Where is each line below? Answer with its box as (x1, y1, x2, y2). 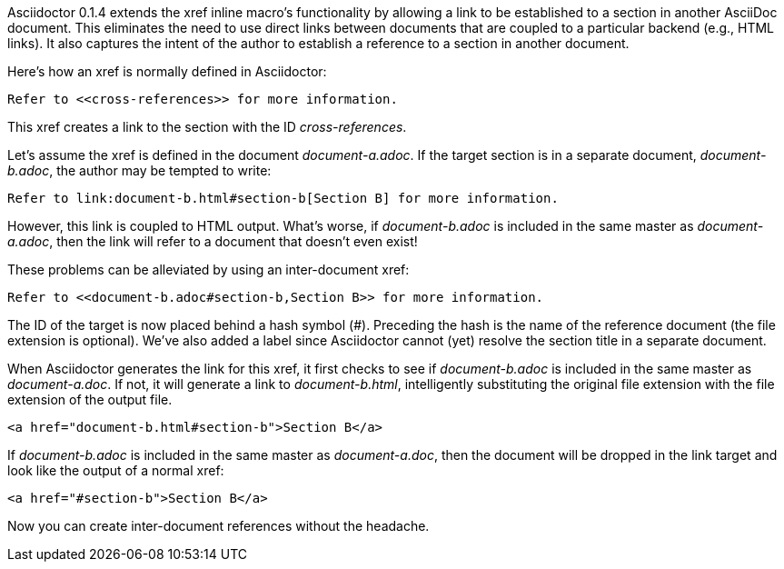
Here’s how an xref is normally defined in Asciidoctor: (7, 64, 327, 79)
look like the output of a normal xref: (7, 463, 224, 478)
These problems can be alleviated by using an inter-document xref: (7, 262, 410, 277)
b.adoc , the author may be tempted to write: (7, 163, 272, 178)
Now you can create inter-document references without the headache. (7, 518, 430, 534)
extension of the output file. (7, 392, 173, 407)
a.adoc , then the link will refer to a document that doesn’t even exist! (7, 234, 418, 249)
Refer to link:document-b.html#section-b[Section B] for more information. (7, 191, 559, 205)
